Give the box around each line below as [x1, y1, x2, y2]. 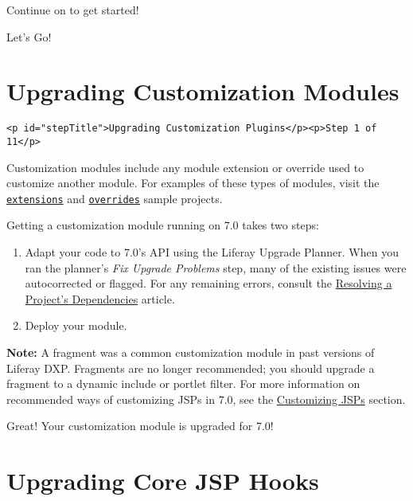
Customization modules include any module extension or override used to [6, 159, 364, 175]
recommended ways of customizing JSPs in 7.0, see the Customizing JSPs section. [6, 390, 406, 407]
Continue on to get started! [6, 2, 139, 18]
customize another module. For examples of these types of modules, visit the [6, 174, 380, 191]
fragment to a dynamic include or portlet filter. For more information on [6, 375, 360, 392]
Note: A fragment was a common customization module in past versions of [6, 344, 375, 361]
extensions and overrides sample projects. [6, 190, 223, 206]
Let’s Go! [6, 28, 52, 45]
